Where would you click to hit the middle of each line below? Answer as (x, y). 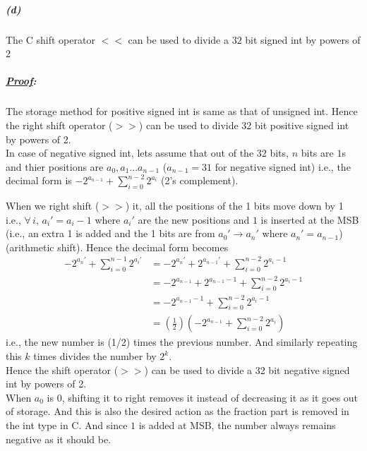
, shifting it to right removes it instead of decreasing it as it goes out (210, 397)
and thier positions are (55, 166)
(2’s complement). (199, 180)
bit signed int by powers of (303, 39)
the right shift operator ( (59, 125)
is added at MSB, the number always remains (237, 425)
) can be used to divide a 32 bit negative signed (247, 369)
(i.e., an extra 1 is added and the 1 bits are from (110, 233)
